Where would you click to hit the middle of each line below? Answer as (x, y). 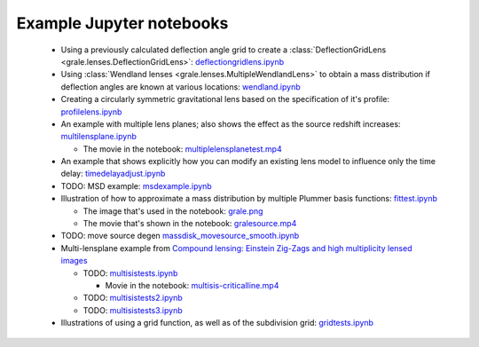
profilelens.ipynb (91, 112)
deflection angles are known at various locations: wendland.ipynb (181, 87)
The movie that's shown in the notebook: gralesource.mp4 (190, 224)
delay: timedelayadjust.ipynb (113, 174)
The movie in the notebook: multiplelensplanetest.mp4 (183, 149)
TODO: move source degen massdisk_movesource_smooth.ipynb (180, 236)
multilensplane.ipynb (99, 137)
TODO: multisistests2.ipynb (133, 298)
